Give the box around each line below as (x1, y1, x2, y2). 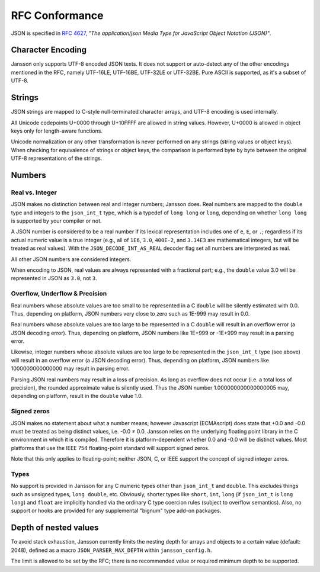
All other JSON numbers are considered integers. (11, 255, 132, 263)
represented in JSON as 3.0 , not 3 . (11, 275, 97, 282)
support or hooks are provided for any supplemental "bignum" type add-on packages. (11, 507, 222, 515)
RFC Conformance (11, 9, 104, 22)
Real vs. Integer (11, 188, 57, 197)
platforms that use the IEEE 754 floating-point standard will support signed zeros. (11, 444, 210, 451)
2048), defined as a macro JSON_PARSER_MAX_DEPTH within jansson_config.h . (11, 547, 213, 554)
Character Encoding (11, 45, 87, 55)
